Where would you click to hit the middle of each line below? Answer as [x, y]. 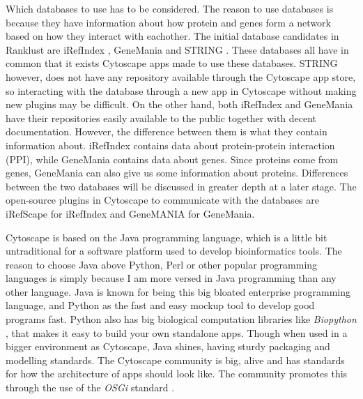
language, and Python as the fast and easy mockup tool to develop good [160, 305]
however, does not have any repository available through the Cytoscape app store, [181, 76]
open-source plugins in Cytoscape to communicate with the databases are [162, 200]
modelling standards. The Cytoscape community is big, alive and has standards [175, 360]
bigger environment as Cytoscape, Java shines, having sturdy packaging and [168, 346]
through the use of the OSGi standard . [90, 387]
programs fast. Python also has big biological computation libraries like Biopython [181, 319]
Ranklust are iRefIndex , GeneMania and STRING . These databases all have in [177, 49]
